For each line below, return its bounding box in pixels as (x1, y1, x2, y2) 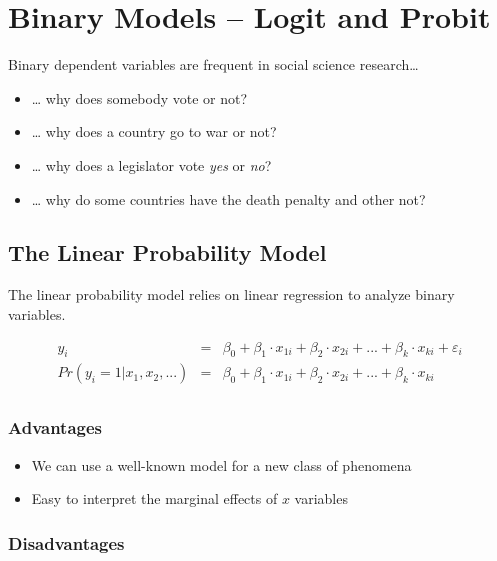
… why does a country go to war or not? (31, 121, 277, 142)
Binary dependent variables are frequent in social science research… (8, 54, 419, 75)
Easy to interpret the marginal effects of (31, 488, 278, 509)
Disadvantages (8, 530, 125, 555)
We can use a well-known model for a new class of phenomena (31, 454, 412, 475)
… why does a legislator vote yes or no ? (31, 154, 272, 175)
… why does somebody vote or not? (31, 87, 248, 108)
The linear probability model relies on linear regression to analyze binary (8, 284, 455, 305)
